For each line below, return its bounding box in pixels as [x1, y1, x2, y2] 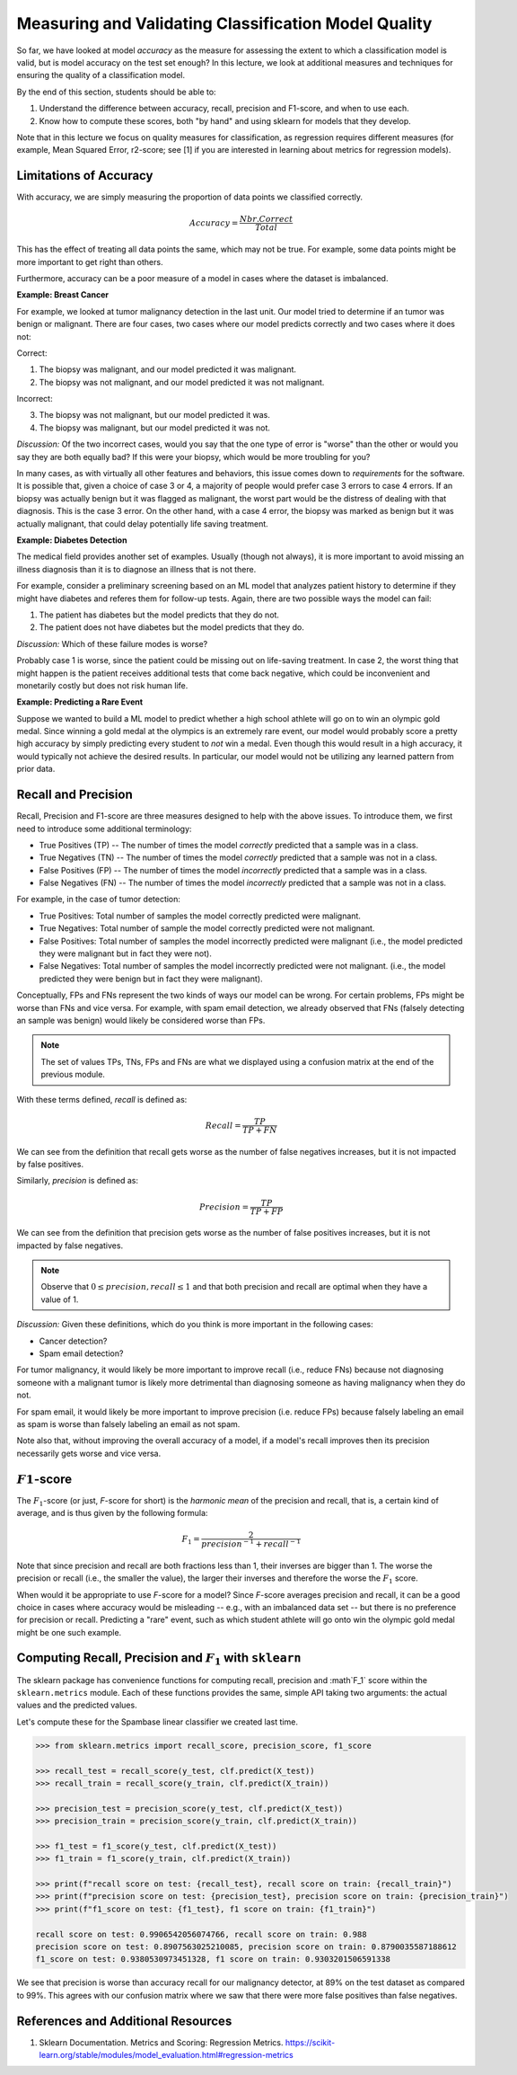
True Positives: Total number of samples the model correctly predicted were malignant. [39, 910, 361, 921]
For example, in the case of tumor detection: [16, 894, 181, 905]
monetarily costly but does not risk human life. [16, 679, 188, 691]
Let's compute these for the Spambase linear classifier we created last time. [16, 1716, 298, 1727]
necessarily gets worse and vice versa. [16, 1448, 162, 1459]
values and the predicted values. [16, 1699, 138, 1711]
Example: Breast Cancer [16, 289, 110, 300]
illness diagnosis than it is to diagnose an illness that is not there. [16, 563, 257, 574]
